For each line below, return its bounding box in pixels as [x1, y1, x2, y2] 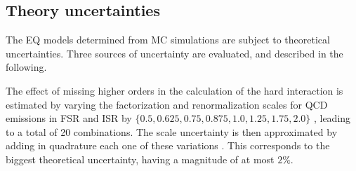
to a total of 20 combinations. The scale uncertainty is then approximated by [6, 124, 338, 139]
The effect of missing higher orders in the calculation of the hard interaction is [6, 83, 343, 97]
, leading [313, 111, 351, 125]
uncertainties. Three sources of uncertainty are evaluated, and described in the [6, 46, 343, 60]
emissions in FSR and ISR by [6, 111, 132, 125]
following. [6, 60, 47, 74]
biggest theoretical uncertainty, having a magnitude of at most [6, 151, 275, 166]
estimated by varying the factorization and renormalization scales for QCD [6, 97, 328, 111]
